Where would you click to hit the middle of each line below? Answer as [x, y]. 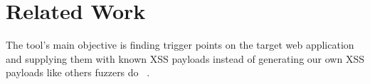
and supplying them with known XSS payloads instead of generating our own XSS [185, 58]
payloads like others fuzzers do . [78, 72]
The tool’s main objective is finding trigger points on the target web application [180, 45]
